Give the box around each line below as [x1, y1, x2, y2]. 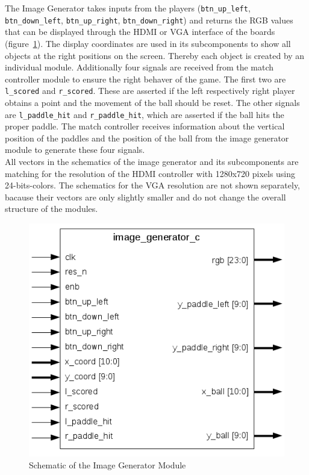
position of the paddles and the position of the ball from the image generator [5, 131, 289, 144]
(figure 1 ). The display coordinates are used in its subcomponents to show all [5, 37, 291, 49]
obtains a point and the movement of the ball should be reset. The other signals [5, 96, 300, 108]
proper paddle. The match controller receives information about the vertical [5, 120, 285, 132]
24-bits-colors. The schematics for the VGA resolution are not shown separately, [5, 179, 301, 191]
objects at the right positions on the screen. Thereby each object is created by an [5, 49, 305, 61]
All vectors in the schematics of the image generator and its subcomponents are [5, 155, 299, 167]
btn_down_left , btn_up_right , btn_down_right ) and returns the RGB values [5, 13, 293, 26]
